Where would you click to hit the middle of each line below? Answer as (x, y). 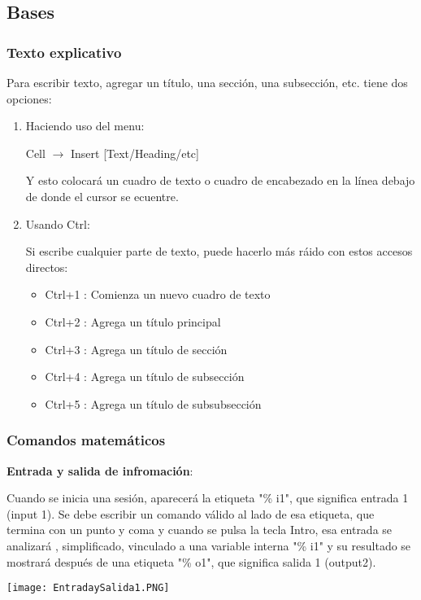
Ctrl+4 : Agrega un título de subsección (145, 377)
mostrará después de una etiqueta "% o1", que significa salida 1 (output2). (191, 561)
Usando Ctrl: (58, 223)
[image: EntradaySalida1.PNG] (88, 588)
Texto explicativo (64, 52)
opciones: (29, 98)
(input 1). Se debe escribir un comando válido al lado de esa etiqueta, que (191, 513)
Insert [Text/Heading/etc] (135, 153)
